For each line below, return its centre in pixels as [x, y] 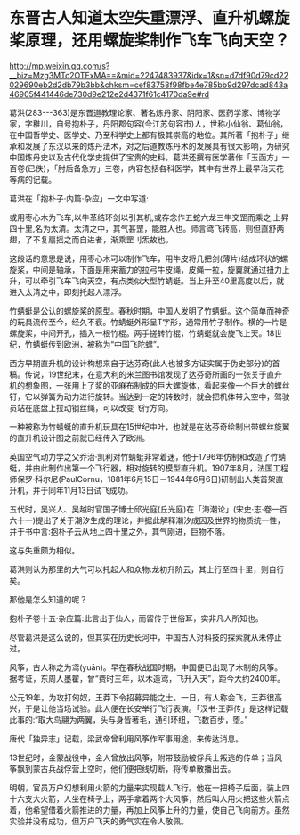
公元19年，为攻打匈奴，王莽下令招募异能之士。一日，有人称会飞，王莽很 [142, 697]
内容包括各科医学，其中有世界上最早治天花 [206, 168]
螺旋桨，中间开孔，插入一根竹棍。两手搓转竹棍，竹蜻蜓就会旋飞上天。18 [142, 333]
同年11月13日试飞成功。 [90, 490]
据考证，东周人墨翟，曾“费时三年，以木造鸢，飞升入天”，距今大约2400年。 [147, 678]
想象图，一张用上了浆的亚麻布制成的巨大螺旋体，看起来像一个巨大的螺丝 [157, 385]
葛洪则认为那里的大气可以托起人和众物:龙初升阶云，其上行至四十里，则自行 [147, 569]
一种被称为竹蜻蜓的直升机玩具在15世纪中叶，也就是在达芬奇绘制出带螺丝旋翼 [150, 426]
